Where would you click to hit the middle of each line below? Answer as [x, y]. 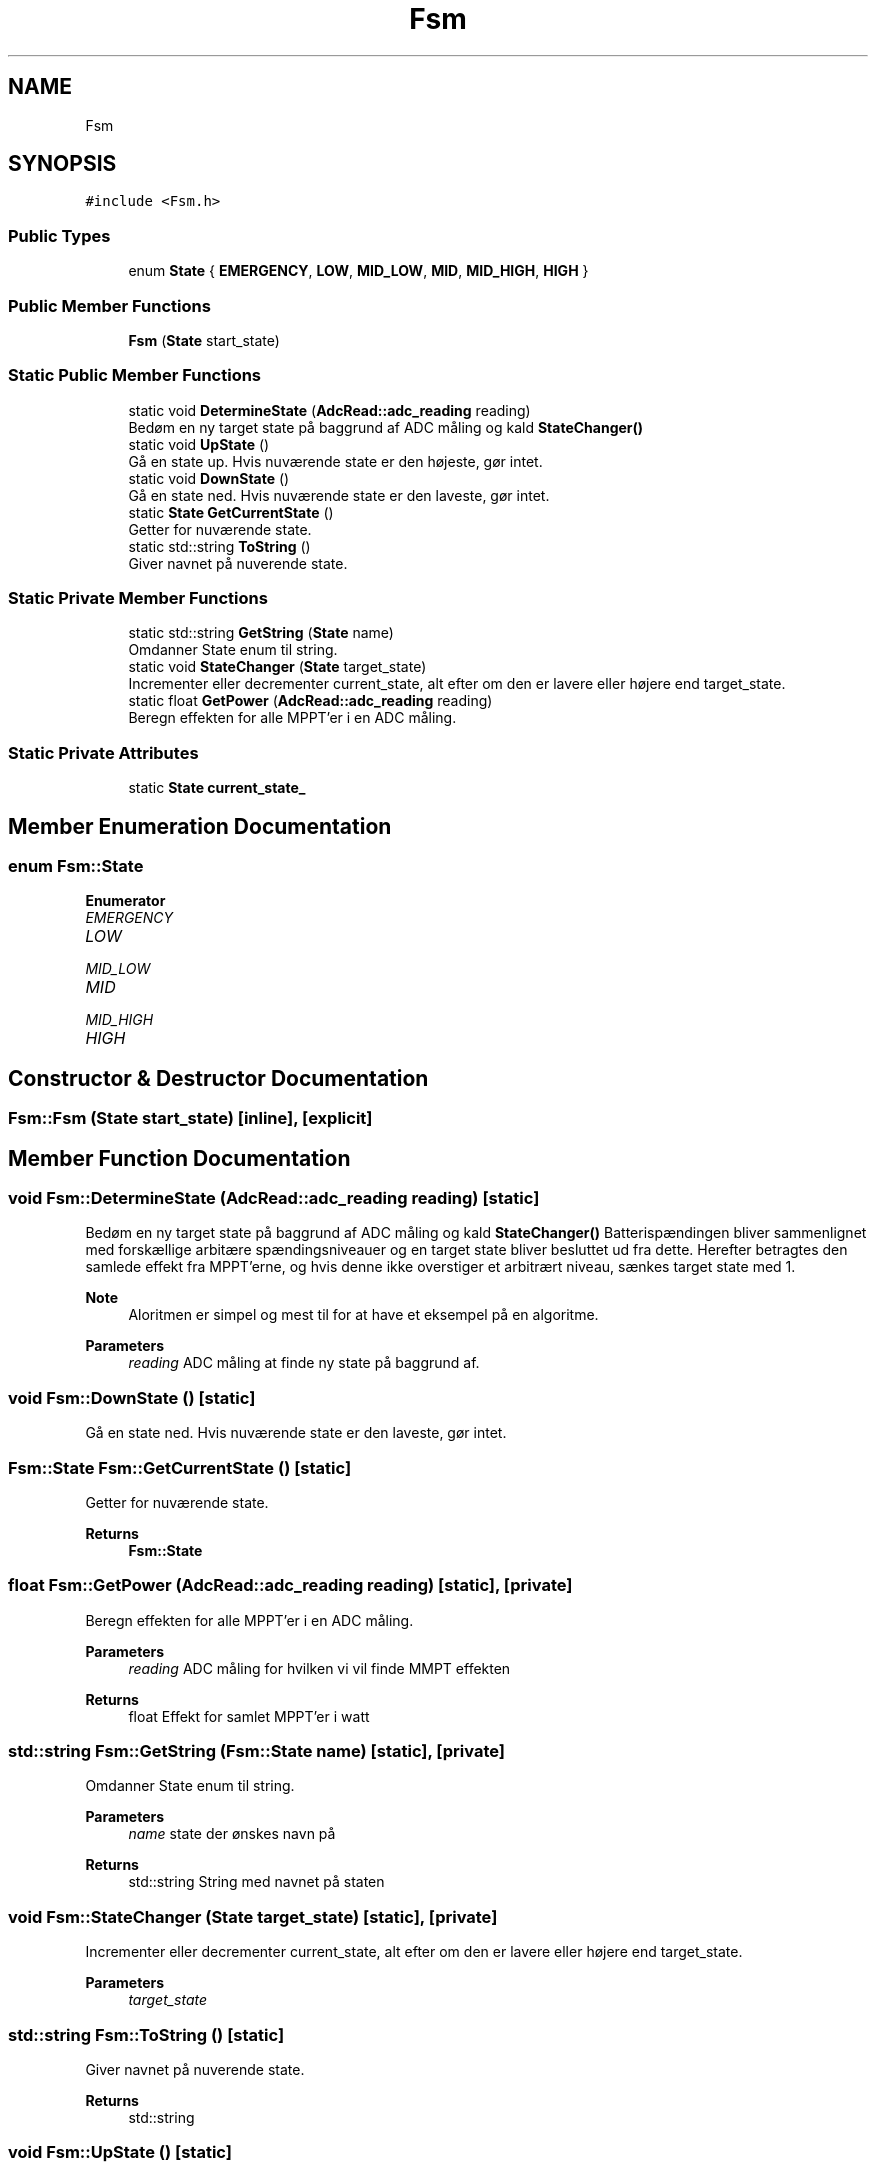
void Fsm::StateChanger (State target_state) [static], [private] [253, 1916]
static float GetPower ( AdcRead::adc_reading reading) [310, 701]
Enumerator [125, 901]
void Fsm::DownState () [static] [132, 1397]
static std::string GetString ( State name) [261, 633]
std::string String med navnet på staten [256, 1882]
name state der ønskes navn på [232, 1834]
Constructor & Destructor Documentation [218, 1078]
